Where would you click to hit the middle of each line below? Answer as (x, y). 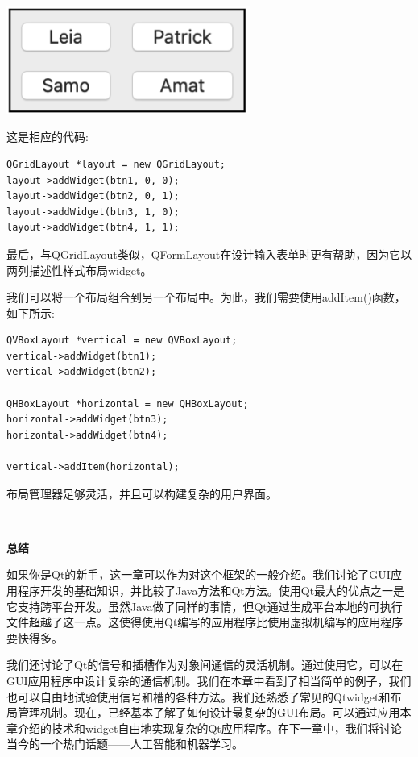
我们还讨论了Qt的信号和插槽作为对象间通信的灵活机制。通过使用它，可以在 (205, 665)
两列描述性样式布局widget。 (79, 270)
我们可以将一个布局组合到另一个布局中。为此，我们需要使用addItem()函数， (206, 297)
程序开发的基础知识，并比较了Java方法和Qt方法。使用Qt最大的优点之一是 (211, 590)
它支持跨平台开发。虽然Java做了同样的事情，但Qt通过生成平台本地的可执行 (205, 606)
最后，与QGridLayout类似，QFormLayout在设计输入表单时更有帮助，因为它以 (209, 254)
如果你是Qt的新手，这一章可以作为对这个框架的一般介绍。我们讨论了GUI (199, 574)
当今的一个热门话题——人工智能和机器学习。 (125, 744)
